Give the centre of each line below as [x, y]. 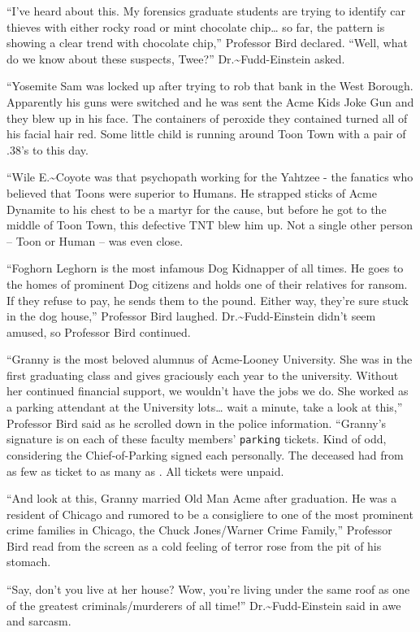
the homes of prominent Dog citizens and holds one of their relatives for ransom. [207, 283]
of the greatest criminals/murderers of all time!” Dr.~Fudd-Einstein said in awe [204, 605]
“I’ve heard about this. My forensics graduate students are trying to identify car [206, 11]
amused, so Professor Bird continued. [99, 331]
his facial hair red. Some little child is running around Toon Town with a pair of [206, 134]
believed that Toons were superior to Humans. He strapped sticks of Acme [192, 192]
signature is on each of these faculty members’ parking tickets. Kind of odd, [197, 439]
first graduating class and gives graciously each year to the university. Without [203, 375]
